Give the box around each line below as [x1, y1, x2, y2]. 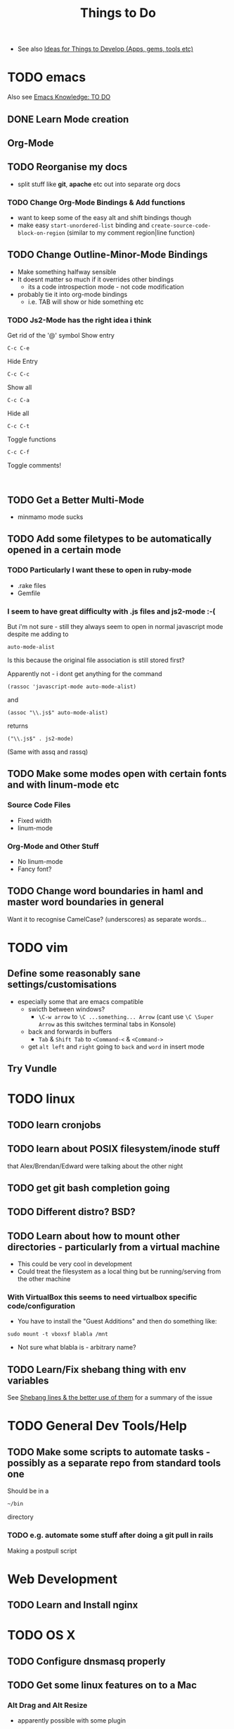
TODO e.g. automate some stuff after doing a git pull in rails [7, 1530, 214, 1540]
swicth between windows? [27, 1005, 105, 1013]
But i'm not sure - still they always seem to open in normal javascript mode [7, 622, 223, 630]
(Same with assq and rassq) [7, 747, 89, 756]
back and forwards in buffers [27, 1027, 112, 1036]
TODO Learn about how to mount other [7, 1230, 181, 1242]
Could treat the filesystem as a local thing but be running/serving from [17, 1267, 221, 1276]
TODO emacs [7, 69, 86, 85]
